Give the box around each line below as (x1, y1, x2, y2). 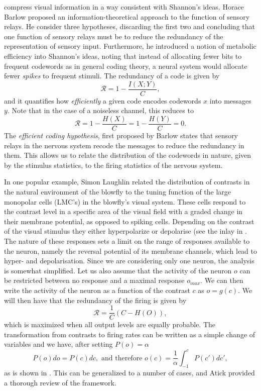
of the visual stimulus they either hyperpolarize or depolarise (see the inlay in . (4, 226, 247, 236)
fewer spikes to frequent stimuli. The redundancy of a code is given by (4, 70, 220, 81)
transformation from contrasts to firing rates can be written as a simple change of (4, 329, 255, 339)
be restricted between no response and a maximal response (4, 275, 185, 285)
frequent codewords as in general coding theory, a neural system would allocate (4, 60, 247, 71)
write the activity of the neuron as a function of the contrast (4, 284, 190, 295)
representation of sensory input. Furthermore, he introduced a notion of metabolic (4, 41, 256, 51)
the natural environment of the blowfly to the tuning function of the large (4, 186, 231, 197)
